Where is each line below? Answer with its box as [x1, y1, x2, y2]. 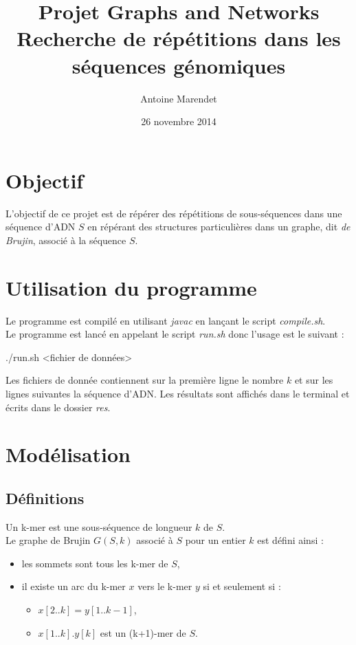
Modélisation [5, 440, 131, 468]
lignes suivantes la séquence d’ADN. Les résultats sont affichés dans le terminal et [5, 386, 350, 400]
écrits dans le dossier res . [5, 400, 111, 414]
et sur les [294, 373, 333, 387]
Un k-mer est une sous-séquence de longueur [5, 519, 192, 534]
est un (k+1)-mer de [100, 625, 186, 639]
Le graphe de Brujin [5, 533, 91, 547]
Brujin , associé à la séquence [5, 232, 126, 247]
